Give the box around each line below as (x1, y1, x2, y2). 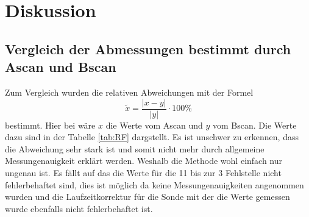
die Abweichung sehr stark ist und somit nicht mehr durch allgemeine (5, 142, 265, 155)
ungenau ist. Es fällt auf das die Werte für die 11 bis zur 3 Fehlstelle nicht (5, 166, 282, 179)
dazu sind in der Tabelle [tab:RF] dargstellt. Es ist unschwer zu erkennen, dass (5, 130, 299, 143)
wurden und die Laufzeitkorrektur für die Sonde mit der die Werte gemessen (5, 190, 290, 203)
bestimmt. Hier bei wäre (5, 118, 96, 131)
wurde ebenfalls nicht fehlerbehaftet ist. (5, 202, 153, 215)
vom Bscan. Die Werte (213, 118, 297, 131)
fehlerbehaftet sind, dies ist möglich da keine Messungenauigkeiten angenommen (5, 178, 304, 191)
